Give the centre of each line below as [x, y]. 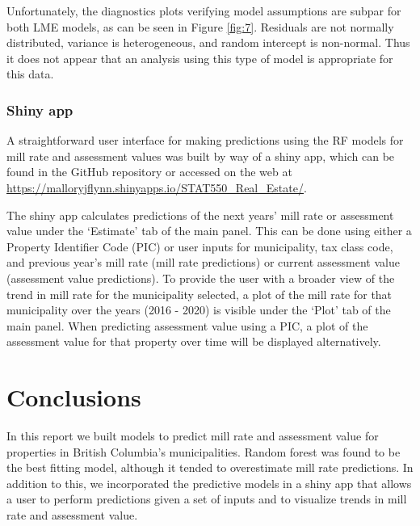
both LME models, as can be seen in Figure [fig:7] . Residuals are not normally [200, 26]
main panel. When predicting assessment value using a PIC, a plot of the [187, 325]
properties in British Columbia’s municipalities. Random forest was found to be [204, 451]
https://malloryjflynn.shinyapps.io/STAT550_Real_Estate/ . [157, 187]
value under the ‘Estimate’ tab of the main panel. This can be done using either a [209, 231]
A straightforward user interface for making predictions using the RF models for [205, 140]
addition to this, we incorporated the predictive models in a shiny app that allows [209, 483]
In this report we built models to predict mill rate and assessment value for [193, 436]
